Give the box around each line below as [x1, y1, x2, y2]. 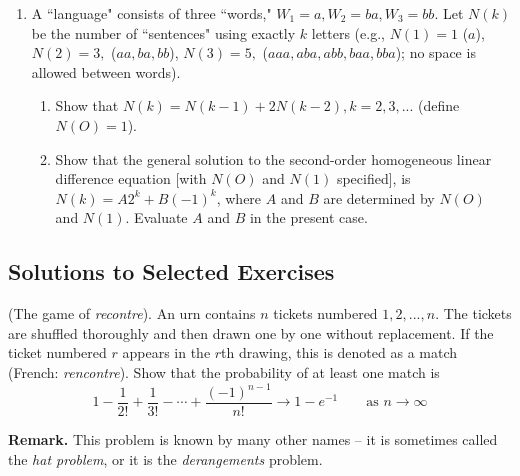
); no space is [395, 42, 476, 63]
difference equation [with [55, 168, 207, 189]
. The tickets [435, 303, 512, 324]
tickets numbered [273, 303, 378, 324]
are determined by [323, 187, 435, 208]
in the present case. [249, 207, 368, 228]
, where [216, 187, 262, 208]
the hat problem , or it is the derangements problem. [8, 448, 323, 469]
